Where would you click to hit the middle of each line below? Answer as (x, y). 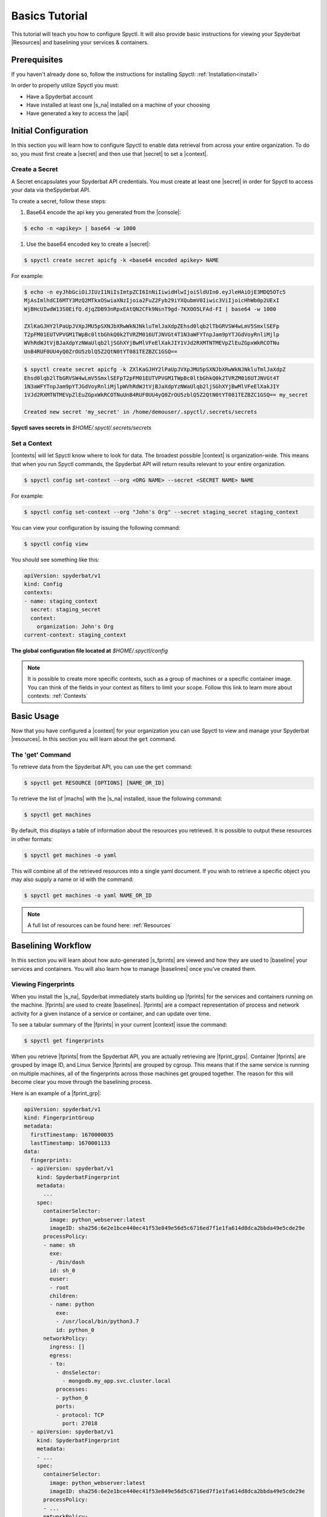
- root (59, 1287)
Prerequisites (37, 60)
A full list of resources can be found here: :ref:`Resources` (100, 925)
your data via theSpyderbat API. (51, 190)
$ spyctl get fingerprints (64, 1040)
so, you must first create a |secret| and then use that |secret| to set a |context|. (110, 154)
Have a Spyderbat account (60, 96)
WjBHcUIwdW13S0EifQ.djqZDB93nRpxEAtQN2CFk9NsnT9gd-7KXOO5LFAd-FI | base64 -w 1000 (150, 309)
